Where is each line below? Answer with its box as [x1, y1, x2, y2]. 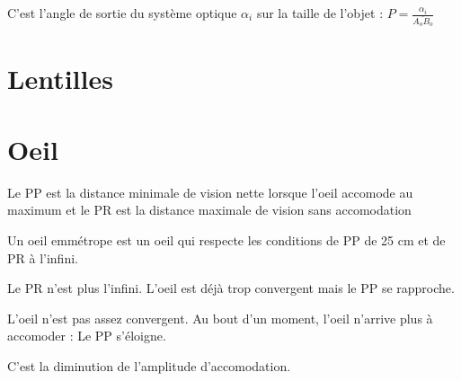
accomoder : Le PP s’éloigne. [7, 326, 166, 345]
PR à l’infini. [7, 248, 78, 267]
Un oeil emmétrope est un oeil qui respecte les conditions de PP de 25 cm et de [7, 230, 446, 249]
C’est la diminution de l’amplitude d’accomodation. [7, 356, 291, 375]
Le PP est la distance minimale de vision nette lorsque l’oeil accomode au [7, 182, 413, 201]
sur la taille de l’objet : [256, 4, 384, 22]
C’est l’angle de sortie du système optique [7, 4, 237, 22]
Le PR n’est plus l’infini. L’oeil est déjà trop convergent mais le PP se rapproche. [7, 279, 455, 297]
